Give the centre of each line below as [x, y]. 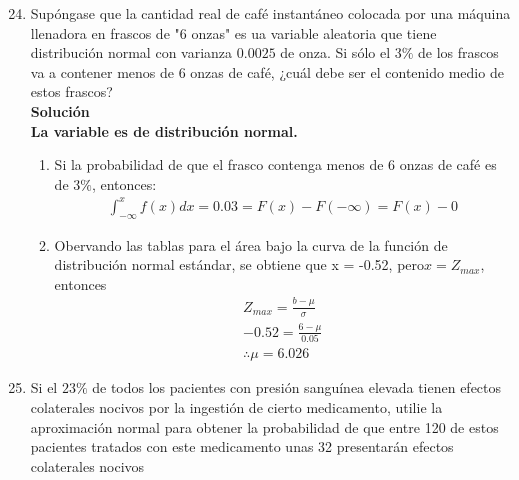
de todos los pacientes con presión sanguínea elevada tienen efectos [297, 387]
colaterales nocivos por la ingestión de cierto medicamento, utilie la [236, 406]
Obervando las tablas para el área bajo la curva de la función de [251, 244]
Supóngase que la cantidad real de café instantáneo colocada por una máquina [270, 13]
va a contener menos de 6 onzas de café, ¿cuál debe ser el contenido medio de [267, 71]
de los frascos [458, 52]
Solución [60, 110]
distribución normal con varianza [131, 52]
